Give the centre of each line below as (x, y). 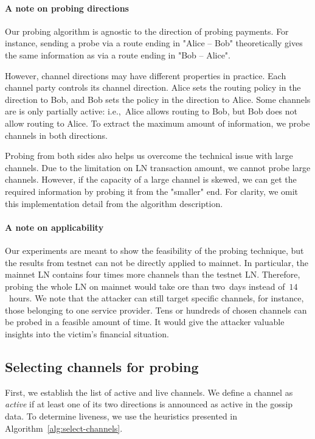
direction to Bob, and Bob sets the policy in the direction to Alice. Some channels (158, 99)
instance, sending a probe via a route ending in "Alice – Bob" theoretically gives (154, 43)
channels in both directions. (56, 135)
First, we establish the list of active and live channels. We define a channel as (149, 392)
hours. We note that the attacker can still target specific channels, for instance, (156, 298)
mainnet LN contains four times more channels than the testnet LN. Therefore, (153, 274)
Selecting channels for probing (102, 367)
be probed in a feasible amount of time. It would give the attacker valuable (145, 322)
